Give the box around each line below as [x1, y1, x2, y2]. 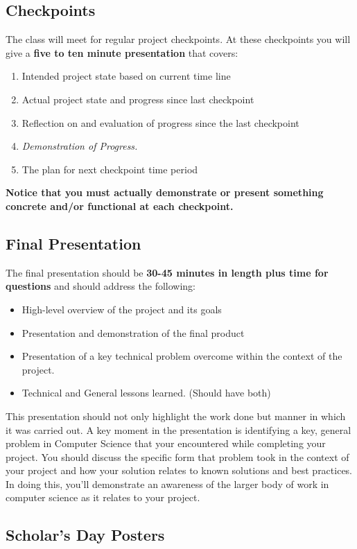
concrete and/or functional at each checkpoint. [6, 198, 234, 213]
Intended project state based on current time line [21, 69, 231, 83]
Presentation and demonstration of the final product [21, 325, 245, 340]
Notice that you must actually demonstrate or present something [6, 185, 324, 200]
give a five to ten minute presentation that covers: [6, 45, 238, 60]
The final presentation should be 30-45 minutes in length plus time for [6, 265, 329, 279]
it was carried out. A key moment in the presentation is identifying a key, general [6, 422, 351, 437]
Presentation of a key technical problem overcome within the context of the [21, 349, 342, 363]
